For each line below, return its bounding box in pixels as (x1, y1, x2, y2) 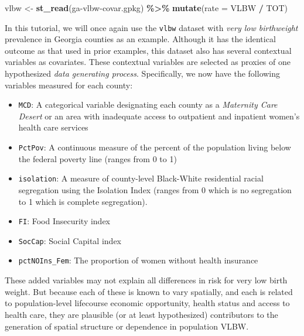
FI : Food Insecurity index (18, 215, 111, 227)
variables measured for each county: (5, 78, 133, 91)
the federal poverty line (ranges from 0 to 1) (18, 152, 177, 164)
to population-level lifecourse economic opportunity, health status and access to (5, 297, 290, 309)
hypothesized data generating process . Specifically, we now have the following (5, 67, 281, 80)
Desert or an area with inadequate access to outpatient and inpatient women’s (18, 109, 300, 122)
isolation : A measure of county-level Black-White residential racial (18, 172, 264, 184)
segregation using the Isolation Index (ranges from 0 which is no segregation (18, 183, 292, 196)
